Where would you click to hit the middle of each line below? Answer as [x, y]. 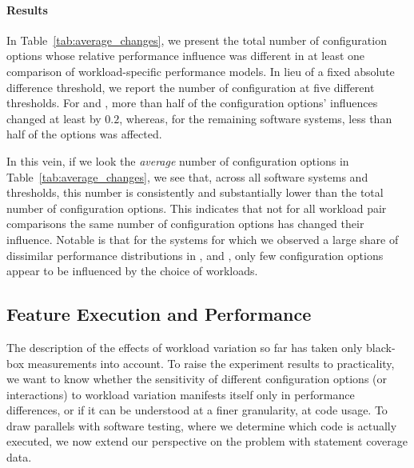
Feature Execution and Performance [159, 314]
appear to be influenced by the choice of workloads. [132, 271]
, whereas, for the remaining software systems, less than [256, 118]
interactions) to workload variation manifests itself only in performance [181, 394]
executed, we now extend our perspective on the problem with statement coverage [207, 441]
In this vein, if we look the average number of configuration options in [178, 160]
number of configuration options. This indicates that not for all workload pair [197, 208]
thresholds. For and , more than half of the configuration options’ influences [192, 103]
